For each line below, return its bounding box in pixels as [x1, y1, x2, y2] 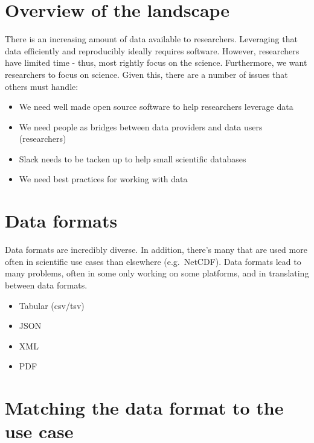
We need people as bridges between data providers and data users [19, 120, 263, 133]
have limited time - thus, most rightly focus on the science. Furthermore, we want [5, 56, 307, 69]
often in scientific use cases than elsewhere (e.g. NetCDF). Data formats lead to [5, 255, 301, 267]
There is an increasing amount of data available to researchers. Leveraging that [5, 33, 298, 45]
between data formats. [5, 278, 88, 291]
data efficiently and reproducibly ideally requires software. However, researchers [5, 44, 300, 57]
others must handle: [5, 80, 78, 92]
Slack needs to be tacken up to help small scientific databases [19, 152, 246, 165]
